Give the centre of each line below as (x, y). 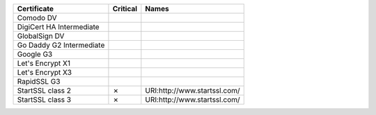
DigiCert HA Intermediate (58, 27)
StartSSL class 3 (44, 99)
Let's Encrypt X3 (45, 72)
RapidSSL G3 (39, 81)
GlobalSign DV (41, 36)
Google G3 (35, 54)
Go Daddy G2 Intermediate (61, 45)
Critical (125, 9)
